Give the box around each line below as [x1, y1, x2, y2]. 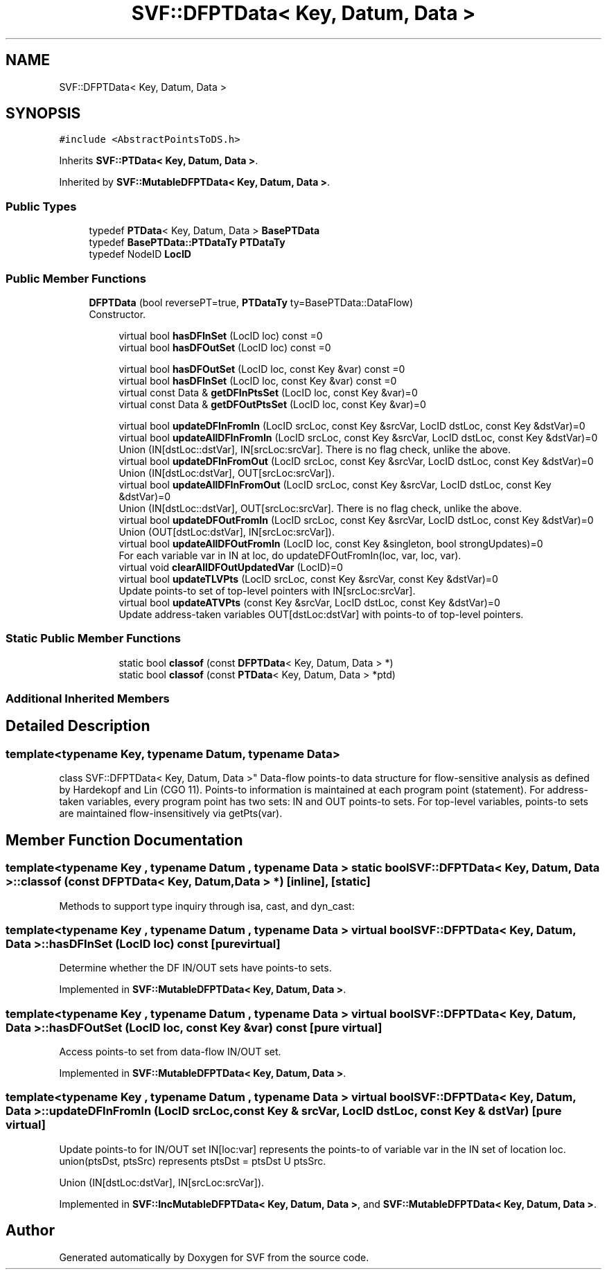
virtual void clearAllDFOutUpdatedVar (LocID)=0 [118, 561, 343, 573]
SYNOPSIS [6, 105, 81, 123]
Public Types [6, 199, 77, 213]
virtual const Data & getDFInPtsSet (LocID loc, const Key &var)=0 [118, 386, 418, 398]
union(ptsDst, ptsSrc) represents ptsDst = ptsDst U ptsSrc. [59, 1154, 326, 1167]
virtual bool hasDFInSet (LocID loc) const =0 [118, 329, 323, 342]
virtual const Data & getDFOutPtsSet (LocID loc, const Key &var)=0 [118, 398, 426, 410]
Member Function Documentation [6, 831, 243, 849]
